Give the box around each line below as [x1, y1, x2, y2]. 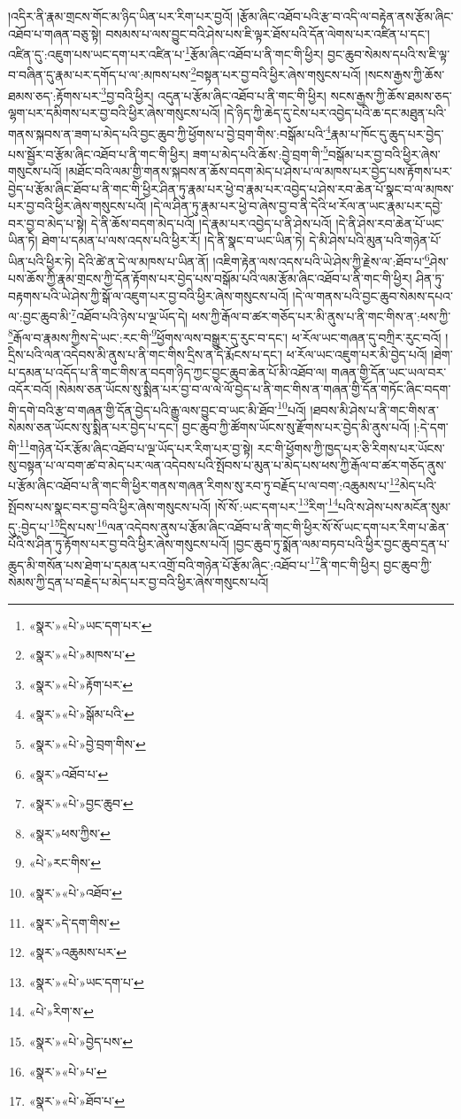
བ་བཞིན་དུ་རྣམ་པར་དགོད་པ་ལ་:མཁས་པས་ [8, 66, 191, 84]
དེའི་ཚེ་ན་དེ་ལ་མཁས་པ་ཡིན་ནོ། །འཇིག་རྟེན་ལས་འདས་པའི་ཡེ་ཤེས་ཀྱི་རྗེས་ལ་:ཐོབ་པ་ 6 [78, 250, 430, 270]
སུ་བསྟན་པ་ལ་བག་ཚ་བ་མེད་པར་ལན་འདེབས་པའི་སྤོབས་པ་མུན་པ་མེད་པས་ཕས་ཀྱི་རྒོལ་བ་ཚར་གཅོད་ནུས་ [8, 455, 447, 474]
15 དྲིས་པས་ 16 [49, 514, 108, 536]
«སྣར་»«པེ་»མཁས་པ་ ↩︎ [28, 645, 135, 664]
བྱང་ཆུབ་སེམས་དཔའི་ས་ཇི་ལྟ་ [327, 44, 450, 63]
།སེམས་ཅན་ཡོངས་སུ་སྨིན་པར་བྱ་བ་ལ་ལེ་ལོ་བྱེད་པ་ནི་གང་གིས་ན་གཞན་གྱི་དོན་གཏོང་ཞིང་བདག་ [56, 380, 451, 398]
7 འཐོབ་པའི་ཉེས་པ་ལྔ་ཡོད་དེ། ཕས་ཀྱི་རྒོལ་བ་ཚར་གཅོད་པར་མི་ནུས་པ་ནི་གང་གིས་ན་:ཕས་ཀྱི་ [71, 305, 451, 326]
